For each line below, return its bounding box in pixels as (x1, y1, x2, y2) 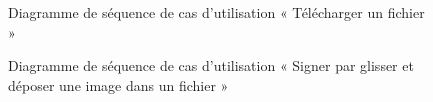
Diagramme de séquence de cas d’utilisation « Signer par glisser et (8, 55, 414, 76)
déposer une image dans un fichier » (8, 74, 229, 95)
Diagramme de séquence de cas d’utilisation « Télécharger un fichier (8, 2, 425, 22)
